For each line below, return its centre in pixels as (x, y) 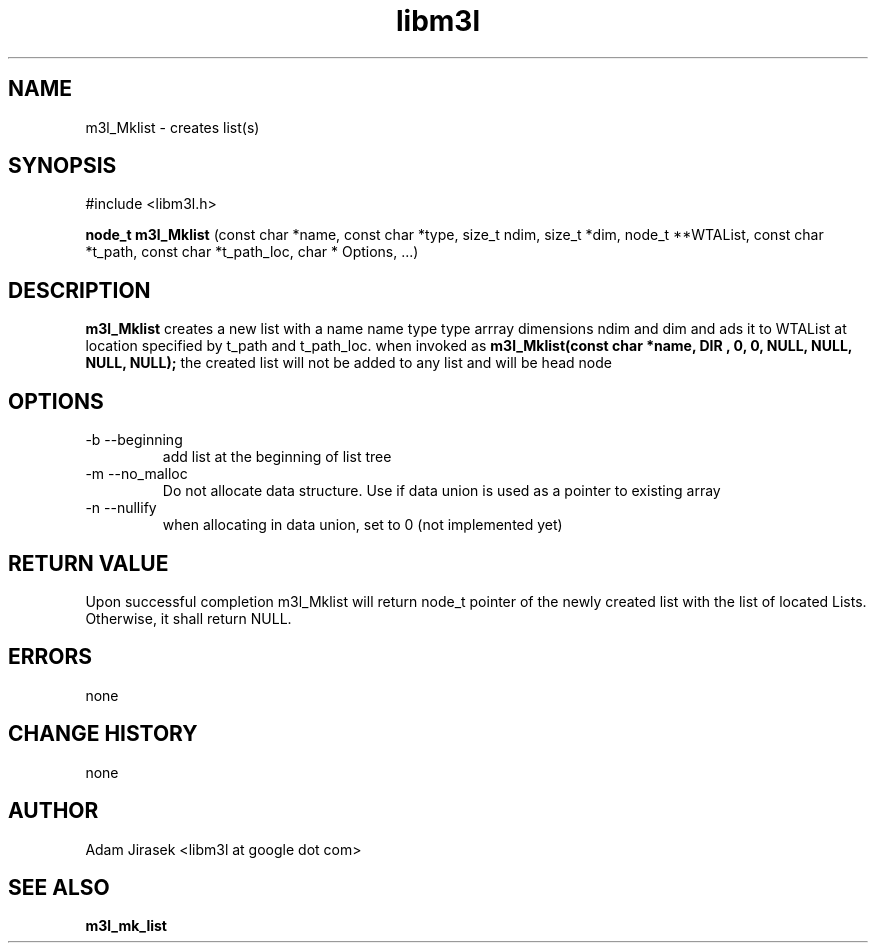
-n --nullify (121, 508)
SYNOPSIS (62, 166)
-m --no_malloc (136, 474)
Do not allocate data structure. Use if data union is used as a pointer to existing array (441, 491)
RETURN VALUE (88, 563)
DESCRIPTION (79, 290)
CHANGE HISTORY (103, 734)
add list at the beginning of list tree (277, 457)
